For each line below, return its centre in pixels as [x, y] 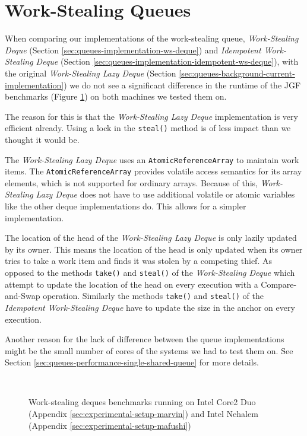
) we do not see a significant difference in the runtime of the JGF [182, 85]
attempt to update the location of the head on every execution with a [132, 284]
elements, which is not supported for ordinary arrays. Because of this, [131, 182]
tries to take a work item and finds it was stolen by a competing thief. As [138, 261]
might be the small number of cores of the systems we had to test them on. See [149, 350]
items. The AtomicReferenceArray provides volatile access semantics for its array [153, 171]
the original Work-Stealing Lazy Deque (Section [91, 73]
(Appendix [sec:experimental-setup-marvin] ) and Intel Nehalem [143, 414]
